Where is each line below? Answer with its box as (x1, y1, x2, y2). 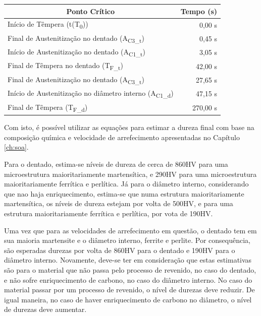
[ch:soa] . (4, 142, 29, 152)
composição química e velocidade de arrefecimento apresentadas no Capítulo (4, 132, 240, 142)
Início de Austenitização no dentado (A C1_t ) (8, 46, 145, 58)
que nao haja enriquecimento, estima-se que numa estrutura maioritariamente (4, 188, 244, 199)
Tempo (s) (180, 6, 218, 16)
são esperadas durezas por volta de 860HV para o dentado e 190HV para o (4, 244, 235, 255)
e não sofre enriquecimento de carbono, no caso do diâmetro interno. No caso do (4, 274, 252, 285)
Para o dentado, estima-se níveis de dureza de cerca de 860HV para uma (4, 159, 228, 169)
